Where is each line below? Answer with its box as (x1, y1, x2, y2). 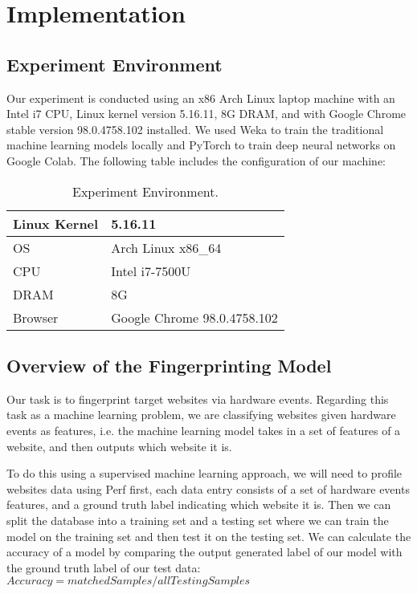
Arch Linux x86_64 (111, 238, 222, 257)
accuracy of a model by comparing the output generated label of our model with (6, 543, 403, 560)
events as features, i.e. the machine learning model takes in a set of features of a (6, 421, 401, 438)
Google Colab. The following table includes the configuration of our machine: (6, 152, 386, 169)
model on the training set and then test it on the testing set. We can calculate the (6, 527, 411, 544)
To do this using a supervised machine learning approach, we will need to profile (6, 465, 403, 482)
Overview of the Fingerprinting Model (6, 352, 332, 377)
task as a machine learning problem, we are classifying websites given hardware (6, 406, 396, 423)
